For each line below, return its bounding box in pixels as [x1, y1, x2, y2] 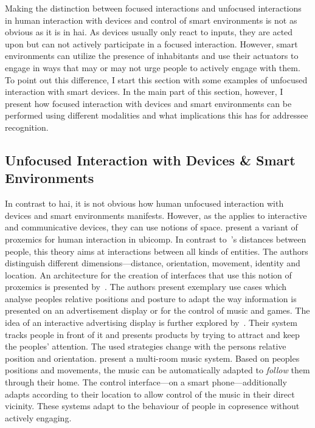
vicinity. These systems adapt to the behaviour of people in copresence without [5, 399, 300, 412]
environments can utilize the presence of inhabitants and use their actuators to [5, 49, 299, 62]
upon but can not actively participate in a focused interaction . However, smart [5, 37, 298, 50]
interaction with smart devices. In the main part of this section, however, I [5, 85, 283, 98]
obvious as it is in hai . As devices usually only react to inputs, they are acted [5, 26, 293, 38]
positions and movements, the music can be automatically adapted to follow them [5, 364, 310, 376]
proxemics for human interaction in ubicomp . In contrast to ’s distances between [5, 232, 306, 245]
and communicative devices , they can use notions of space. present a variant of [5, 221, 298, 233]
